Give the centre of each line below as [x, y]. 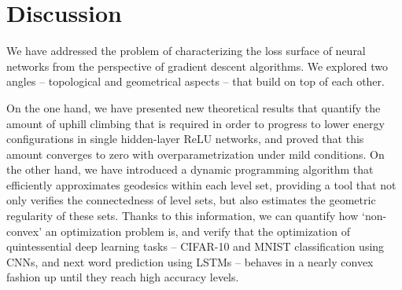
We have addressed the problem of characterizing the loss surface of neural [186, 51]
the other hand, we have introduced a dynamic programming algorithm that [190, 169]
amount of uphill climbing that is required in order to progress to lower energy [195, 123]
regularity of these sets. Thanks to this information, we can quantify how [183, 216]
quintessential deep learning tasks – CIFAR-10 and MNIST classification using [195, 246]
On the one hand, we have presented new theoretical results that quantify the [194, 107]
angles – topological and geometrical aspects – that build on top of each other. [195, 81]
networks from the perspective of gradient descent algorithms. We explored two [197, 66]
